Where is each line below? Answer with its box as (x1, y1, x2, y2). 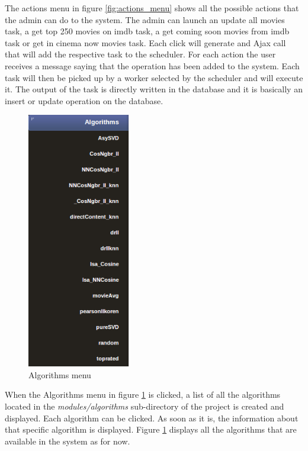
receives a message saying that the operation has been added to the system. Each (5, 59, 300, 72)
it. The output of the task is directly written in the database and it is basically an (5, 83, 303, 95)
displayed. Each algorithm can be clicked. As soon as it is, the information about (5, 411, 299, 424)
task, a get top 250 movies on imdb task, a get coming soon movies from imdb (5, 25, 290, 37)
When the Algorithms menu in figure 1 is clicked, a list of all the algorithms (5, 388, 281, 401)
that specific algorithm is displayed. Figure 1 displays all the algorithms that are (5, 423, 297, 436)
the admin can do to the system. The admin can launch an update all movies (5, 13, 285, 25)
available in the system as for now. (5, 434, 130, 447)
